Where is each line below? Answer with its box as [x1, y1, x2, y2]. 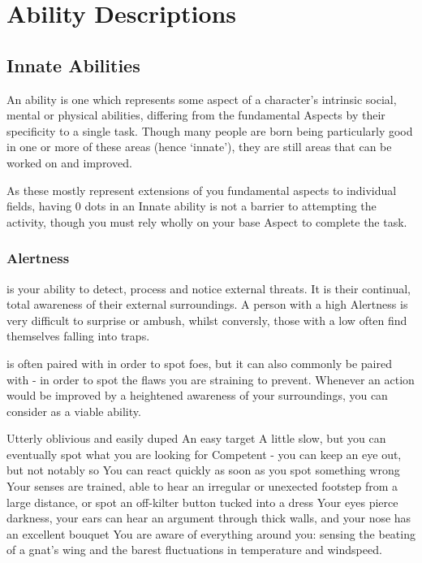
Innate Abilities [6, 52, 140, 77]
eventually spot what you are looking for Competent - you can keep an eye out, [6, 445, 402, 462]
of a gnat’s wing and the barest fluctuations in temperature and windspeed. [6, 541, 382, 558]
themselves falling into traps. [6, 327, 150, 344]
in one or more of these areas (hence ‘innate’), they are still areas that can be [6, 138, 392, 155]
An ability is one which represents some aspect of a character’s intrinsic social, [6, 90, 397, 107]
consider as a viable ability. [6, 402, 141, 419]
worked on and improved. [6, 154, 132, 171]
